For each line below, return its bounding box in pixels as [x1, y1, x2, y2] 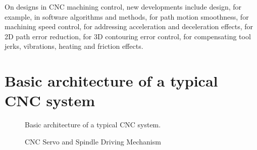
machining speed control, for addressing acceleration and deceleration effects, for [5, 21, 253, 32]
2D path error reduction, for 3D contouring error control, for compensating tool [5, 31, 251, 41]
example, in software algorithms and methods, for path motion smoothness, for [5, 11, 249, 22]
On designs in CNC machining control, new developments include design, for [5, 2, 241, 12]
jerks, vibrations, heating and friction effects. [5, 41, 143, 51]
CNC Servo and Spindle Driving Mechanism [25, 136, 161, 146]
